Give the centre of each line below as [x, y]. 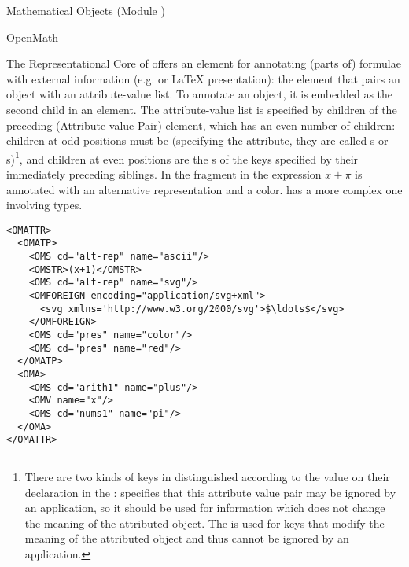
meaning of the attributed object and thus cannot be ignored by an [187, 538]
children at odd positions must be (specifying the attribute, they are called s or [197, 140]
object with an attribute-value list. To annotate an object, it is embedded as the [200, 94]
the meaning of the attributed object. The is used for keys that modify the [204, 523]
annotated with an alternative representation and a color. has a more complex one [204, 189]
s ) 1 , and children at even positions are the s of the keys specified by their [182, 157]
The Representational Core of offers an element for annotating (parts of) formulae [204, 63]
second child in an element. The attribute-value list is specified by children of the [202, 109]
